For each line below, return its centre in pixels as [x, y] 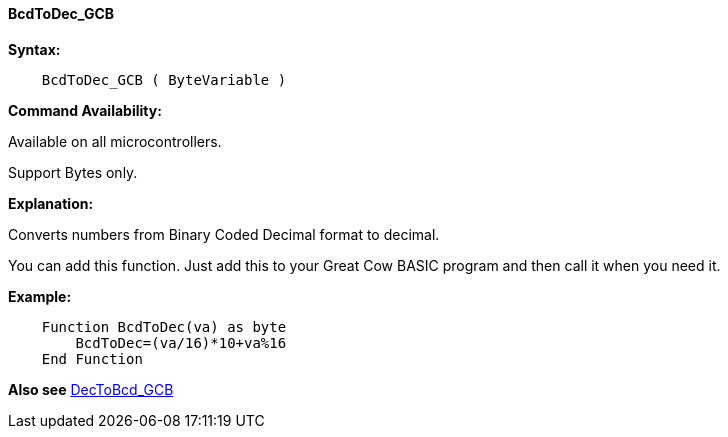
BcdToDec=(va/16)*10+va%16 [181, 342]
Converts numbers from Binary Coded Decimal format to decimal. [224, 234]
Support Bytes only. [73, 172]
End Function [92, 358]
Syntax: [34, 49]
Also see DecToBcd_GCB [91, 389]
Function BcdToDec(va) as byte [164, 326]
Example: [40, 296]
